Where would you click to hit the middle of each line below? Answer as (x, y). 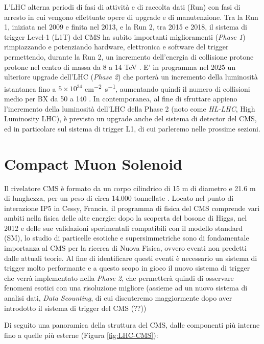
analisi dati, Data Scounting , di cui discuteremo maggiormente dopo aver (118, 298)
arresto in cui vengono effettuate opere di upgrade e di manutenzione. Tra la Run (131, 17)
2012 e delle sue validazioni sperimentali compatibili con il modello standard (123, 228)
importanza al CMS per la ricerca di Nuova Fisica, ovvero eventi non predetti (125, 248)
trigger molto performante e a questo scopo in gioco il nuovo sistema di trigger (127, 268)
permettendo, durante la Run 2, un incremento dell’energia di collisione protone (129, 56)
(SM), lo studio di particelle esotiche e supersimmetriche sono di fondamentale (127, 238)
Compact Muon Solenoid (93, 163)
